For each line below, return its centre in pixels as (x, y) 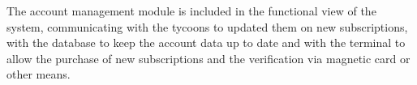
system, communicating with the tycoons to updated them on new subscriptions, (207, 26)
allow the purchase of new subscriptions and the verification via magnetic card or (208, 58)
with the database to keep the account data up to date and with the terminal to (206, 42)
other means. (39, 74)
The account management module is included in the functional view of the (191, 11)
